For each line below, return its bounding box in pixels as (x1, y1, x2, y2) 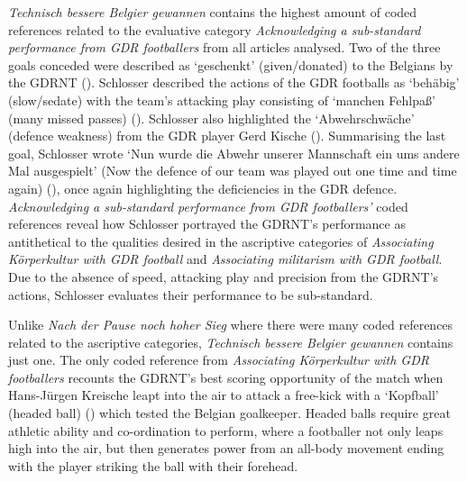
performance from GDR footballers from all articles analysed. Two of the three (8, 38, 441, 57)
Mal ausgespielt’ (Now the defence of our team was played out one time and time (8, 161, 457, 180)
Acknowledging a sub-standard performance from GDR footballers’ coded (8, 196, 408, 215)
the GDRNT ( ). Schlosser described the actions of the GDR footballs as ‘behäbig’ (8, 73, 460, 92)
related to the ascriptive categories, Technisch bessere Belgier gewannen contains (8, 332, 453, 351)
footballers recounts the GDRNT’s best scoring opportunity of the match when (8, 368, 444, 386)
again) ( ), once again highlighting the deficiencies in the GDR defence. (8, 178, 398, 197)
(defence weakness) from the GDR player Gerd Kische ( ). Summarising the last (8, 126, 446, 145)
